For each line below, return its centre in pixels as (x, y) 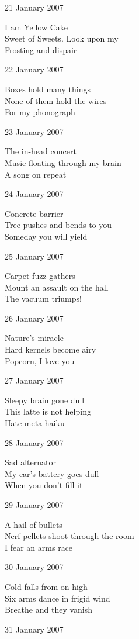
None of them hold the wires (56, 100)
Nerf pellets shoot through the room (69, 536)
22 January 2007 (34, 69)
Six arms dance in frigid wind (58, 598)
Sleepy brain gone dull (45, 400)
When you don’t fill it (44, 485)
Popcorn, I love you (40, 360)
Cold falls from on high (46, 586)
